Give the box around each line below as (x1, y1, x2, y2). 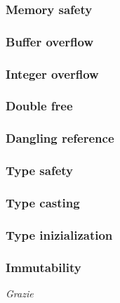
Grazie (6, 285, 34, 300)
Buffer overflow (6, 32, 94, 50)
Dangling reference (6, 129, 114, 147)
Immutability (6, 258, 81, 276)
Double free (6, 97, 73, 115)
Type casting (6, 193, 80, 211)
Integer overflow (6, 65, 99, 82)
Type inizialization (6, 226, 113, 243)
